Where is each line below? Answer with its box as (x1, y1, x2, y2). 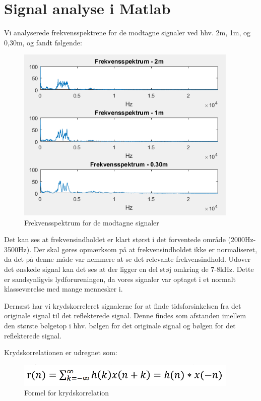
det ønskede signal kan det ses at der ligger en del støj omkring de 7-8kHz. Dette (4, 263, 254, 274)
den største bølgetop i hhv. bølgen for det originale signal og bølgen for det (4, 320, 236, 330)
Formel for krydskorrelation (24, 387, 109, 398)
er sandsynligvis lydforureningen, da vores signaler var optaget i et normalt (4, 273, 236, 284)
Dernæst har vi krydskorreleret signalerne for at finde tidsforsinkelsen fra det (4, 300, 241, 311)
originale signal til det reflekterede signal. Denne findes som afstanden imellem (4, 310, 246, 321)
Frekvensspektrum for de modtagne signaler (24, 217, 159, 227)
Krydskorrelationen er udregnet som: (4, 347, 117, 358)
